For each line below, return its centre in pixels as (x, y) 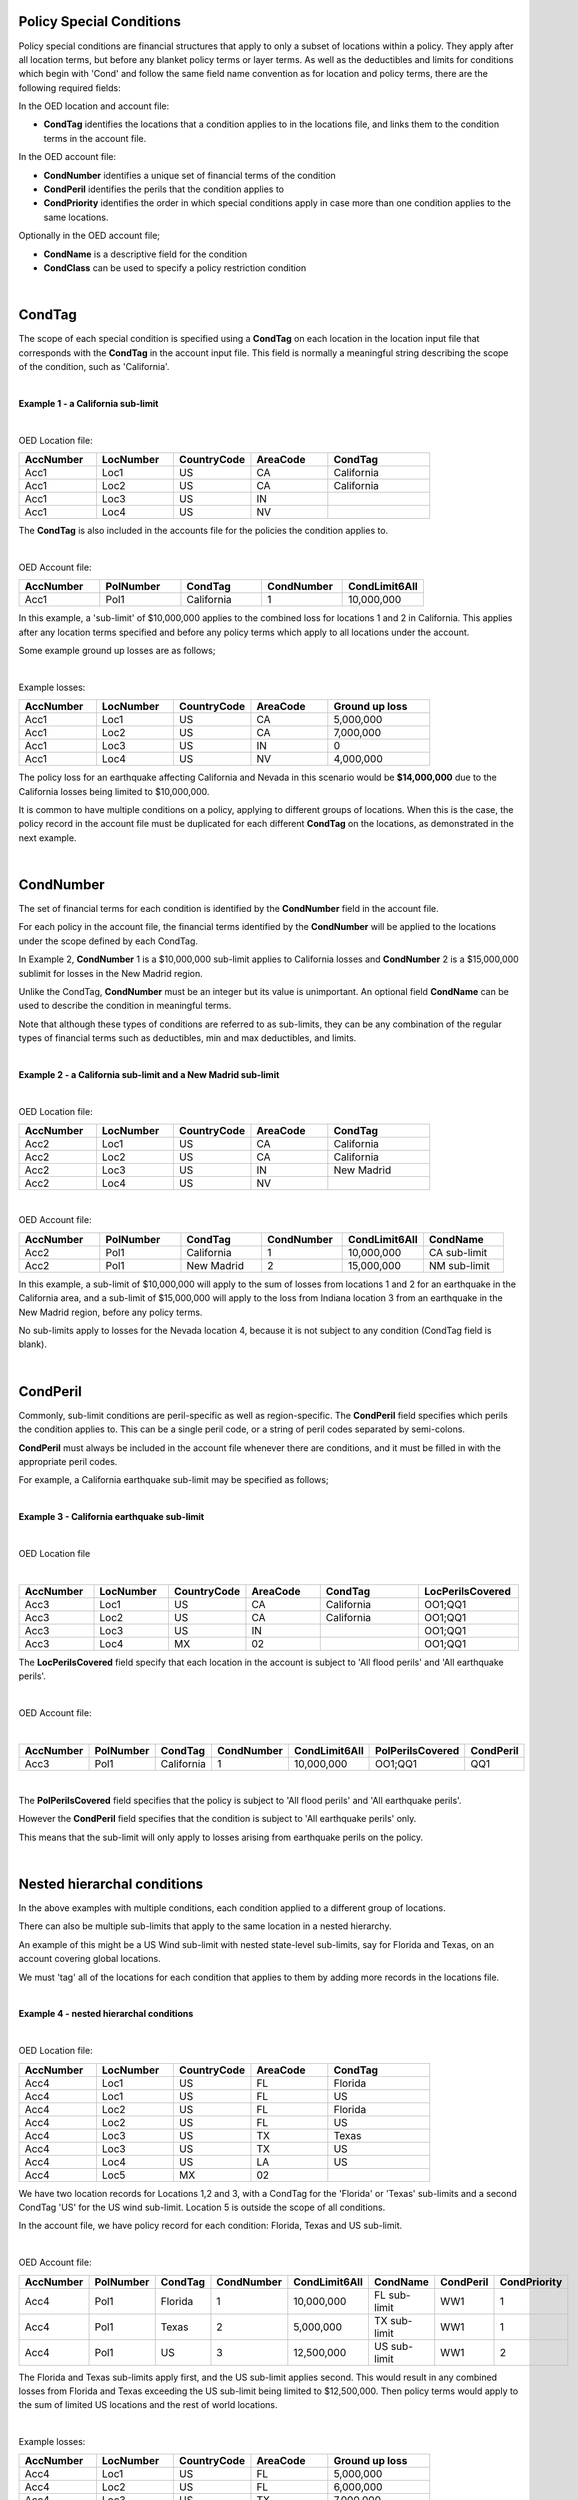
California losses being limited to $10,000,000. (114, 791)
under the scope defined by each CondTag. (108, 941)
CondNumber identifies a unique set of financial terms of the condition (190, 175)
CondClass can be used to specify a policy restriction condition (175, 267)
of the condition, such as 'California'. (94, 367)
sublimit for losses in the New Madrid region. (111, 973)
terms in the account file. (95, 138)
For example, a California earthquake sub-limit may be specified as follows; (173, 1480)
